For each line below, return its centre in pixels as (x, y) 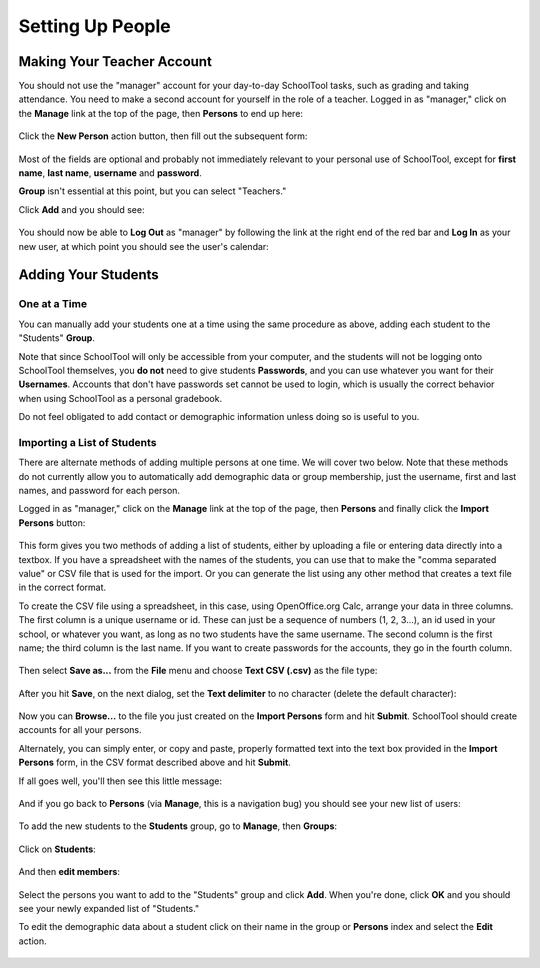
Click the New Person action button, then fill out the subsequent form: (163, 136)
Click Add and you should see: (81, 209)
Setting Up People (95, 26)
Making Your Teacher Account (115, 61)
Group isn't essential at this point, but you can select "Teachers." (152, 191)
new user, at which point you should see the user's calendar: (143, 246)
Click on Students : (57, 849)
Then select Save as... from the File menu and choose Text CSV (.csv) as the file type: (198, 671)
